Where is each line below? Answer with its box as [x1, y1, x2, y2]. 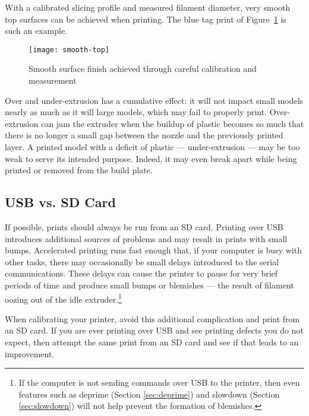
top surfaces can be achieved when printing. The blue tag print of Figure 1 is [5, 12, 286, 25]
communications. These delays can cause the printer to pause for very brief [5, 267, 278, 280]
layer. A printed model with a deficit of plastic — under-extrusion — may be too [5, 141, 300, 153]
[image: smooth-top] [29, 45, 110, 54]
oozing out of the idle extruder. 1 [5, 291, 122, 305]
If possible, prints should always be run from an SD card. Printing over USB [5, 220, 283, 233]
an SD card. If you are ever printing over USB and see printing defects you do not [5, 324, 304, 336]
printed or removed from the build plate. [5, 164, 153, 176]
